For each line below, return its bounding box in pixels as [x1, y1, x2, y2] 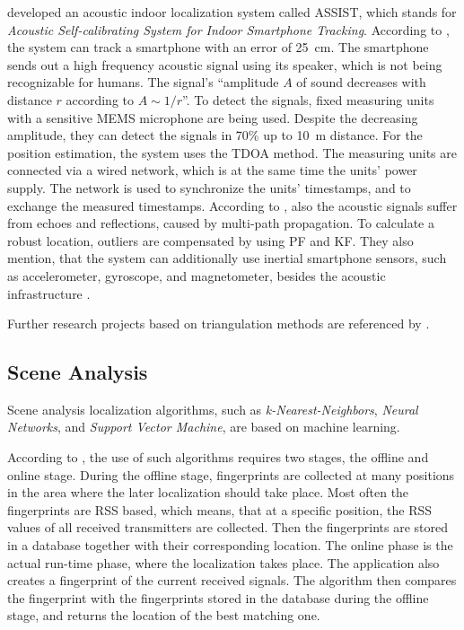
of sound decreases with [296, 73, 426, 92]
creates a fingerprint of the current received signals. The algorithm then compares [7, 571, 457, 590]
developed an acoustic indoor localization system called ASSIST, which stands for [7, 3, 457, 21]
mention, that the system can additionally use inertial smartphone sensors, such [7, 249, 447, 267]
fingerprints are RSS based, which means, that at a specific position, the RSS [7, 500, 433, 519]
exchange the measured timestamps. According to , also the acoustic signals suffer [7, 196, 458, 214]
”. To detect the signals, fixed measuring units [182, 90, 434, 109]
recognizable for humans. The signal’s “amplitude [7, 73, 279, 92]
